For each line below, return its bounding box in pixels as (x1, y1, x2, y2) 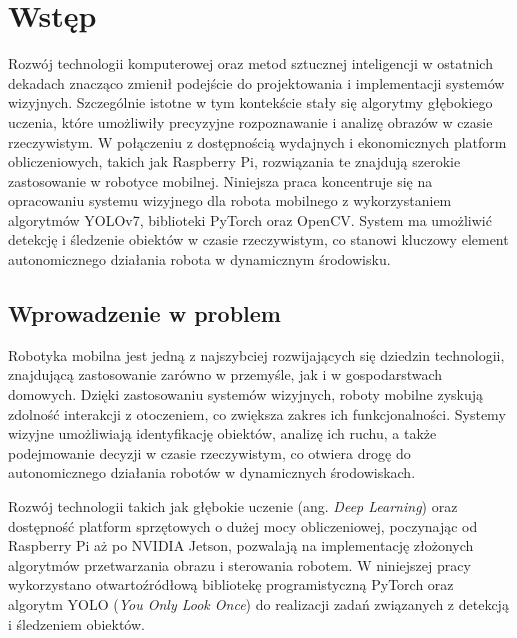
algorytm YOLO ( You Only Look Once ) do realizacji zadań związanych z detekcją (8, 593, 509, 614)
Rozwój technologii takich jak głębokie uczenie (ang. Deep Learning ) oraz (8, 496, 458, 517)
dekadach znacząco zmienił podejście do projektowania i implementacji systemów (8, 72, 505, 93)
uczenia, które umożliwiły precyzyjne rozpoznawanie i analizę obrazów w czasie (8, 111, 493, 132)
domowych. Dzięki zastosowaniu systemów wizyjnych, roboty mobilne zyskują (8, 384, 484, 405)
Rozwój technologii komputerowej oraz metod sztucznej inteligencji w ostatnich (8, 53, 493, 74)
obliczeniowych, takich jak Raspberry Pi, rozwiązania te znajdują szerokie (8, 151, 461, 172)
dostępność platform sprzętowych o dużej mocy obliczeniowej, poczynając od (8, 515, 478, 536)
